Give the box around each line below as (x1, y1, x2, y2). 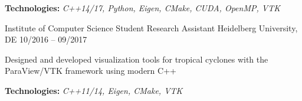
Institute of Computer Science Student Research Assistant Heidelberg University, (5, 21, 298, 34)
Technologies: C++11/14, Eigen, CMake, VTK (5, 84, 183, 96)
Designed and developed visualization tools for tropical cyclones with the (5, 53, 268, 65)
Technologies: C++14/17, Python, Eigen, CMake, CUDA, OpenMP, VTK (5, 2, 280, 14)
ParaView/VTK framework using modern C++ (5, 64, 176, 77)
